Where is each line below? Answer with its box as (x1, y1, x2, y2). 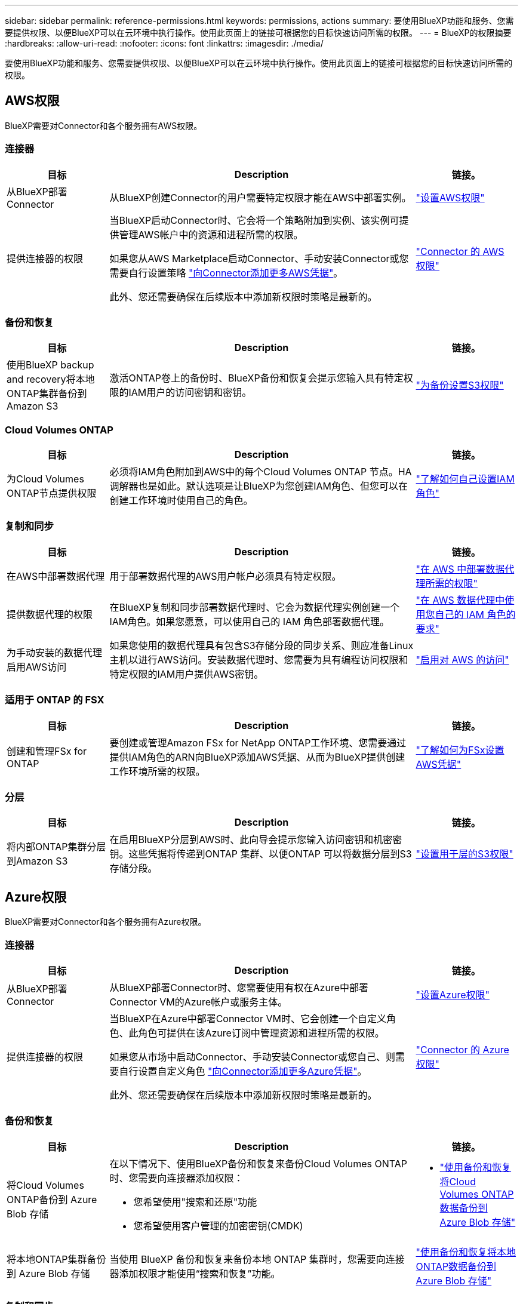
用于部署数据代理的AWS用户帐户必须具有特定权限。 (109, 570, 342, 582)
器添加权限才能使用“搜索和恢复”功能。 (109, 1267, 281, 1280)
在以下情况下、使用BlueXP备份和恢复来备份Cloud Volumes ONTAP (109, 1157, 408, 1170)
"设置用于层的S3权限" (416, 848, 513, 860)
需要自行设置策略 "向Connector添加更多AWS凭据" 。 (109, 266, 343, 279)
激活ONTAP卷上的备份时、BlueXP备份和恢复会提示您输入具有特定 (109, 372, 404, 385)
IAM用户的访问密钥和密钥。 (128, 386, 252, 399)
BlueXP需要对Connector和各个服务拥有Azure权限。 (5, 917, 207, 927)
